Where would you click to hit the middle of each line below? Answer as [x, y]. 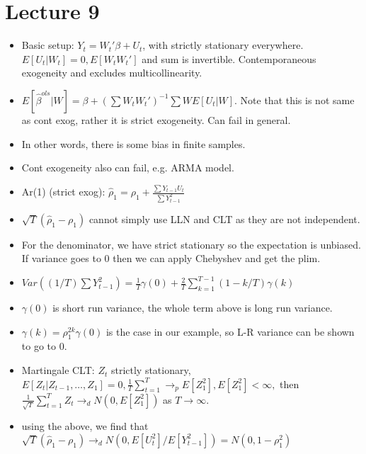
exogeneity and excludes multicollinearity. [112, 73]
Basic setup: [48, 45]
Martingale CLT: [58, 370]
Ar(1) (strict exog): [63, 191]
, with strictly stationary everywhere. [223, 45]
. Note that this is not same [294, 100]
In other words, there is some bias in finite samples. [133, 143]
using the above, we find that [85, 426]
